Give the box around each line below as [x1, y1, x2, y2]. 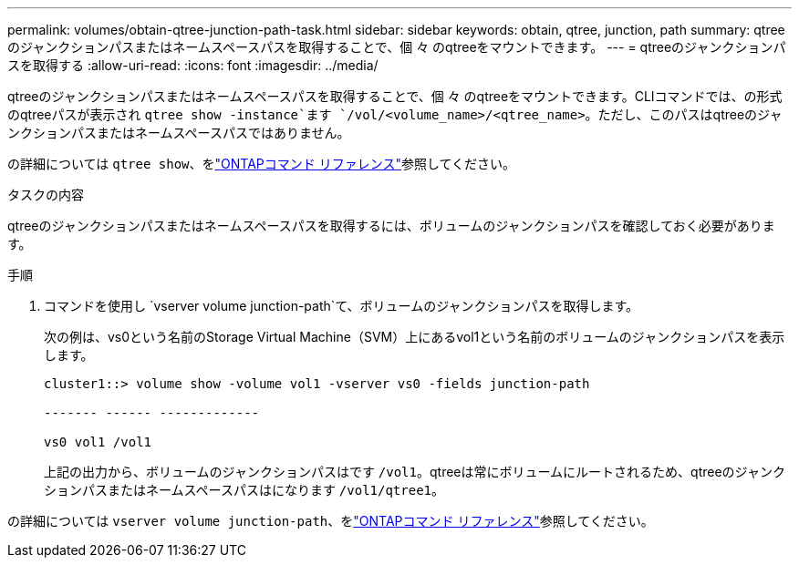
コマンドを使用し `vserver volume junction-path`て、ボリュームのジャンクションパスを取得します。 [44, 298, 639, 313]
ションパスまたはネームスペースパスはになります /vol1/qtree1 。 [44, 482, 444, 498]
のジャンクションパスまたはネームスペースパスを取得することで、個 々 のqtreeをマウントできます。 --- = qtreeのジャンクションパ [7, 39, 786, 55]
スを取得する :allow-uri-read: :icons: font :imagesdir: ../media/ [7, 57, 379, 73]
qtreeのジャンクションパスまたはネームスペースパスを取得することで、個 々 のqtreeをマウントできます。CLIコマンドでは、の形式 [7, 88, 783, 104]
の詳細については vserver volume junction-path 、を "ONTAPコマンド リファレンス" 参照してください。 [7, 513, 654, 529]
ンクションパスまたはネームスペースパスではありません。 [7, 125, 350, 140]
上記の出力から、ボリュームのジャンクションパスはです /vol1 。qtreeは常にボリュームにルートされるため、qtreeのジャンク [44, 464, 785, 479]
